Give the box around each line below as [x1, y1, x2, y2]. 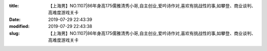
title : [9, 3, 19, 8]
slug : [9, 30, 20, 36]
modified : [9, 24, 30, 29]
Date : [9, 16, 21, 22]
